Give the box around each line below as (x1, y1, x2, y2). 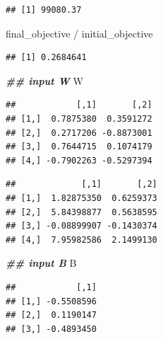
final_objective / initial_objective (6, 25, 153, 40)
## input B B (6, 255, 77, 270)
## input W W (6, 73, 83, 88)
